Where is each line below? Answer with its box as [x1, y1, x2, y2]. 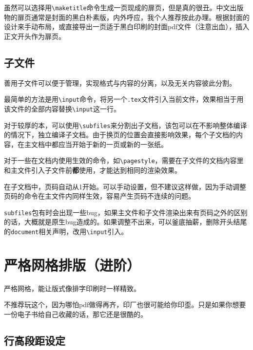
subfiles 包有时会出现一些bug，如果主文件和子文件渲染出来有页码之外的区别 [4, 207, 248, 217]
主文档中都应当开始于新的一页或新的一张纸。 [24, 139, 168, 149]
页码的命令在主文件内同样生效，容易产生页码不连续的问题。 [4, 191, 195, 201]
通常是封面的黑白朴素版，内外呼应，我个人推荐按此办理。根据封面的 [31, 12, 250, 22]
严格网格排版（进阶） [4, 255, 141, 275]
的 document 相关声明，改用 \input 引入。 [4, 226, 128, 237]
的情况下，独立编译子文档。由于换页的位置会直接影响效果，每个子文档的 [4, 129, 236, 140]
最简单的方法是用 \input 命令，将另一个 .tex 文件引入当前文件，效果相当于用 [4, 94, 244, 104]
